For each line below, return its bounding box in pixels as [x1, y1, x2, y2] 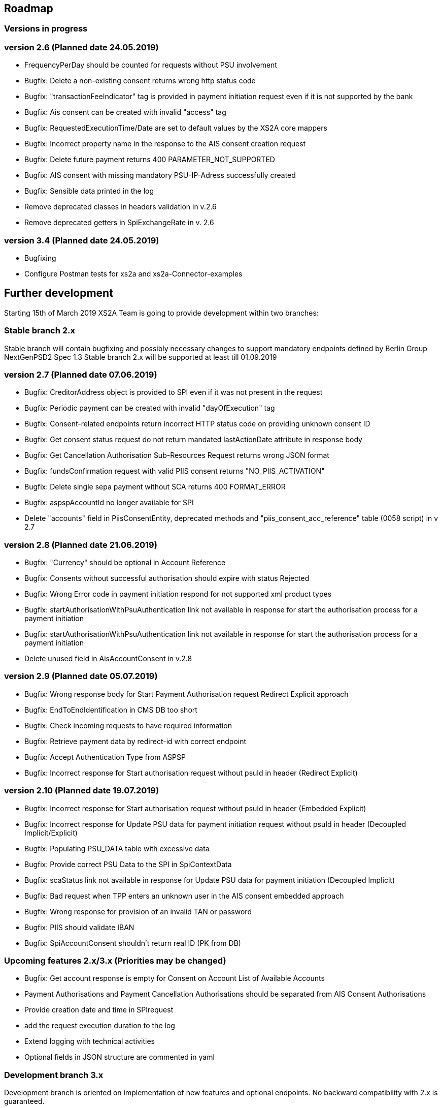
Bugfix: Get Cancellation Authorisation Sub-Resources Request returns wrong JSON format [24, 451, 329, 460]
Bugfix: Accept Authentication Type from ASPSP [24, 752, 186, 761]
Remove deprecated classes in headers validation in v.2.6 [24, 202, 217, 211]
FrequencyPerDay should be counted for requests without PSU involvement [24, 60, 277, 70]
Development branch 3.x [4, 1069, 104, 1080]
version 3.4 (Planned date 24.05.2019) [4, 235, 159, 245]
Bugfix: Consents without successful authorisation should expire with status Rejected [24, 574, 310, 583]
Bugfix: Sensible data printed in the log [24, 187, 154, 196]
